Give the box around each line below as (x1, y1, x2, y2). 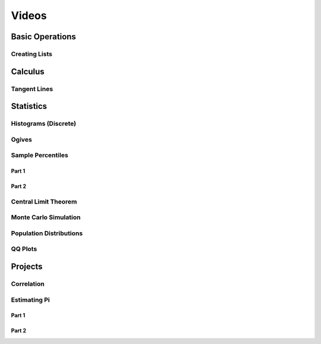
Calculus (11, 66, 45, 77)
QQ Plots (11, 245, 37, 253)
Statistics (11, 101, 48, 111)
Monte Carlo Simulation (11, 213, 81, 221)
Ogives (11, 135, 32, 143)
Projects (11, 262, 43, 272)
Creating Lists (11, 49, 53, 58)
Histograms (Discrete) (11, 120, 77, 128)
